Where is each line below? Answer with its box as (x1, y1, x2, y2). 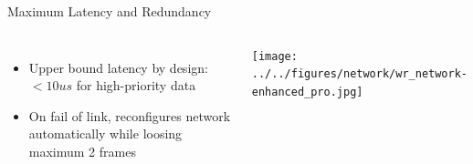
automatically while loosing (28, 124, 183, 143)
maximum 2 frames (28, 141, 136, 160)
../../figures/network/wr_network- (251, 67, 468, 81)
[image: (251, 49, 298, 63)
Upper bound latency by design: (28, 57, 208, 77)
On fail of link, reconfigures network (28, 106, 231, 125)
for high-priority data (76, 76, 196, 95)
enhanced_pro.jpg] (251, 85, 363, 98)
